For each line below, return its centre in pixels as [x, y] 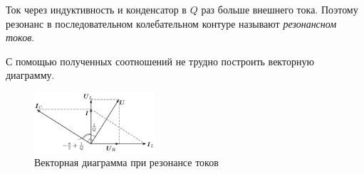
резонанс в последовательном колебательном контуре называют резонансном [171, 23]
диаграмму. [30, 75]
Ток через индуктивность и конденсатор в [96, 9]
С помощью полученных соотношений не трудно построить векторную [160, 61]
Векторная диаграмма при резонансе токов [126, 162]
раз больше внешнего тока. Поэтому [280, 9]
